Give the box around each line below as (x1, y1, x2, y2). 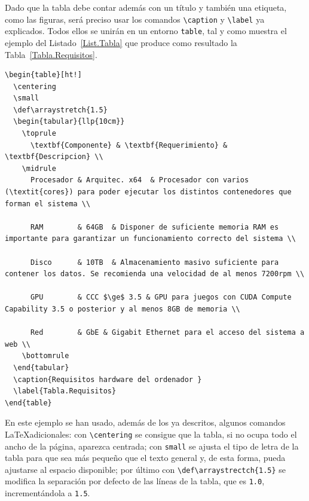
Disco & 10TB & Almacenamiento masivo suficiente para (30, 258, 279, 267)
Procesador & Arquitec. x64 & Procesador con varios (30, 176, 249, 185)
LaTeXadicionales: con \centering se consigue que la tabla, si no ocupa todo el (5, 427, 297, 440)
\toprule (22, 129, 56, 138)
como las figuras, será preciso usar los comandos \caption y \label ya (5, 13, 265, 25)
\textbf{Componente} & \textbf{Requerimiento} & (30, 140, 228, 149)
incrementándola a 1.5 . (5, 487, 90, 499)
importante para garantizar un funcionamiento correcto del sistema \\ (5, 234, 296, 243)
